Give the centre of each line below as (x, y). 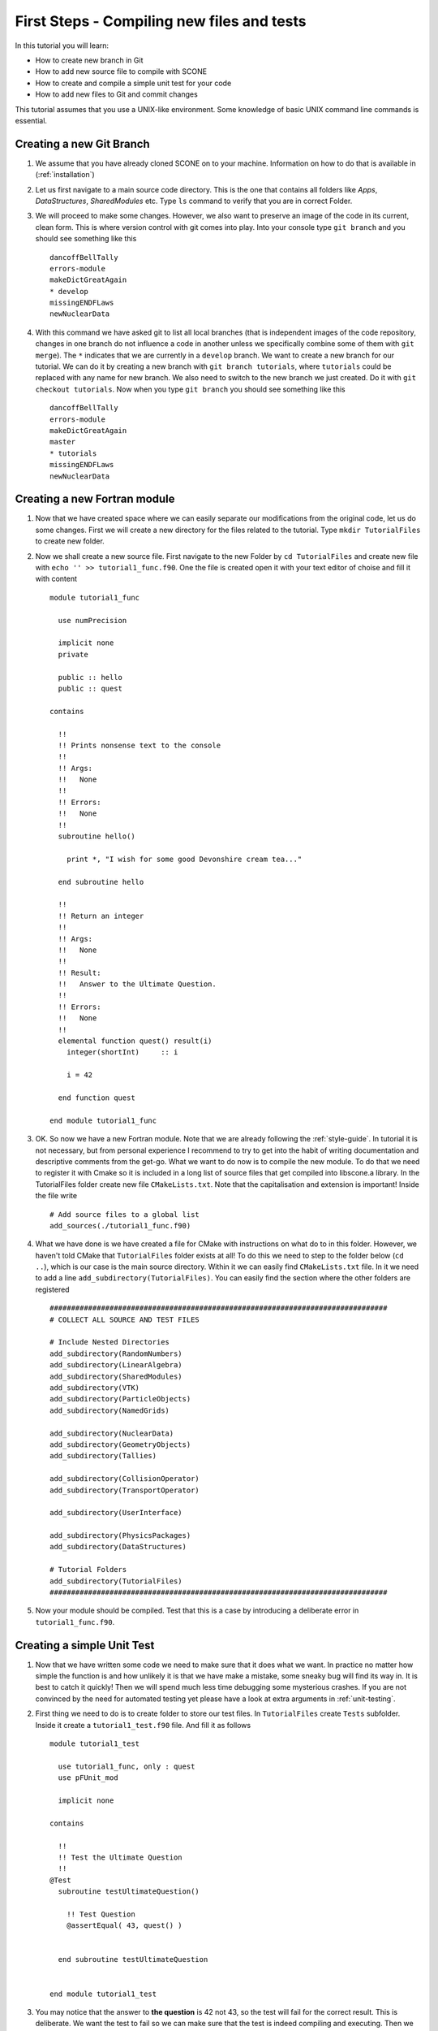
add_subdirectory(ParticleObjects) (120, 1399)
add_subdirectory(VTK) (95, 1388)
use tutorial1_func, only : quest (127, 1766)
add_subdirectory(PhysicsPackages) (120, 1536)
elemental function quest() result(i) (135, 1041)
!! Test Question (101, 1914)
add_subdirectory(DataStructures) (118, 1547)
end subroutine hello (101, 882)
